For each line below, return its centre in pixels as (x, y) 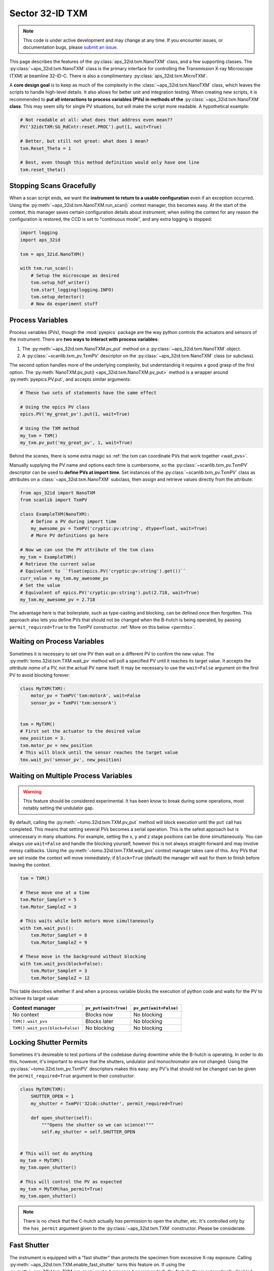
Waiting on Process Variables (57, 641)
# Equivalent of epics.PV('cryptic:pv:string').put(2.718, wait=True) (110, 593)
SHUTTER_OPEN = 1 (52, 1096)
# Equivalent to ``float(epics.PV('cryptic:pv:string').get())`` (103, 571)
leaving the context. (30, 865)
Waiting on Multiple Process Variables (71, 776)
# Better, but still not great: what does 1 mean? (84, 141)
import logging (39, 233)
